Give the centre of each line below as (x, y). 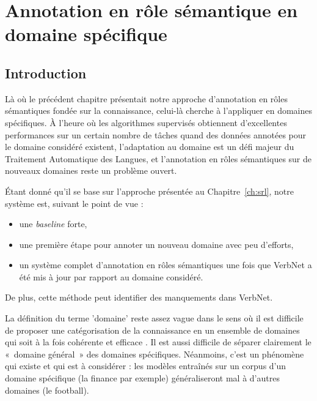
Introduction (46, 73)
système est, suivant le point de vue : (74, 203)
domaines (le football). (47, 390)
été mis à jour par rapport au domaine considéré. (111, 276)
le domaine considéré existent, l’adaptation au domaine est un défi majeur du (150, 147)
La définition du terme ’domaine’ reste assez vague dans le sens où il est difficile (154, 318)
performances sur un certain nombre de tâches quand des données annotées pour (156, 134)
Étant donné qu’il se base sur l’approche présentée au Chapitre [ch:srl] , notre (149, 191)
